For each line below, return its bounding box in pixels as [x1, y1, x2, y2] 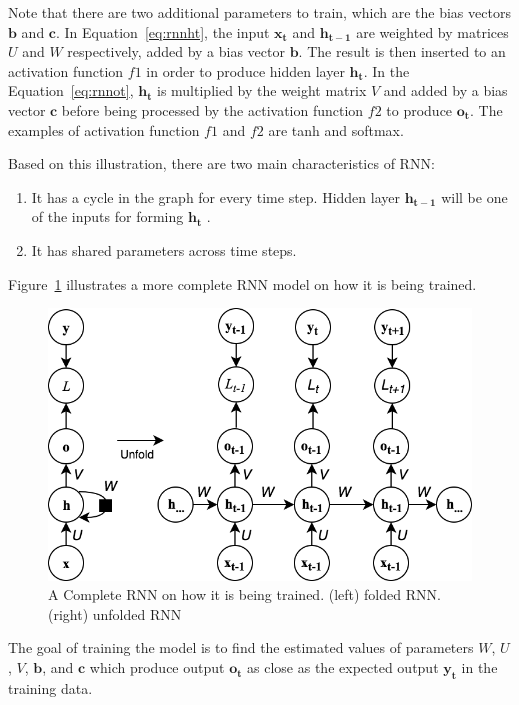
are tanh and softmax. [268, 119, 404, 140]
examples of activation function [8, 119, 200, 140]
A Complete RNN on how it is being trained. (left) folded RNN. [48, 584, 441, 605]
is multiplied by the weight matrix [156, 80, 367, 101]
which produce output [89, 657, 225, 678]
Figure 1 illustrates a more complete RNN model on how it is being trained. [8, 273, 477, 294]
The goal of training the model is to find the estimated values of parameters [8, 637, 474, 658]
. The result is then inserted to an [298, 41, 506, 62]
